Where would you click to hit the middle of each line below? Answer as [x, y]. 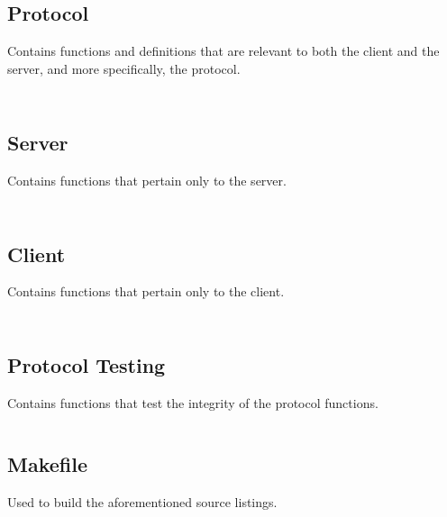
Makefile [47, 464]
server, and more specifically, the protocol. [124, 68]
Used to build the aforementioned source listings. [142, 501]
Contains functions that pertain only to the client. [146, 291]
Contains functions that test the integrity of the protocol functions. [193, 403]
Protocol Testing [87, 365]
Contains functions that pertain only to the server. [147, 180]
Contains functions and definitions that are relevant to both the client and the [223, 51]
